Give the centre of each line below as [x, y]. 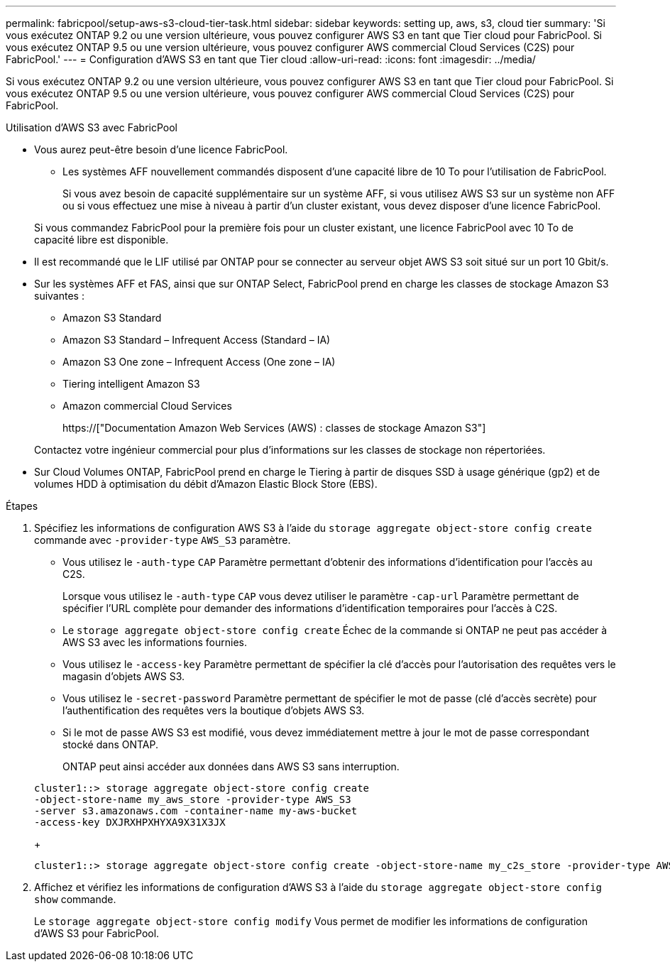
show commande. [75, 899]
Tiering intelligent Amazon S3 [131, 384]
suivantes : [59, 296]
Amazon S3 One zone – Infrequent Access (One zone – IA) [199, 362]
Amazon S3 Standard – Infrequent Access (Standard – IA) [197, 340]
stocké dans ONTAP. [110, 744]
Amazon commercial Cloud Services [147, 406]
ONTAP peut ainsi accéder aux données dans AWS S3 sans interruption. [231, 766]
